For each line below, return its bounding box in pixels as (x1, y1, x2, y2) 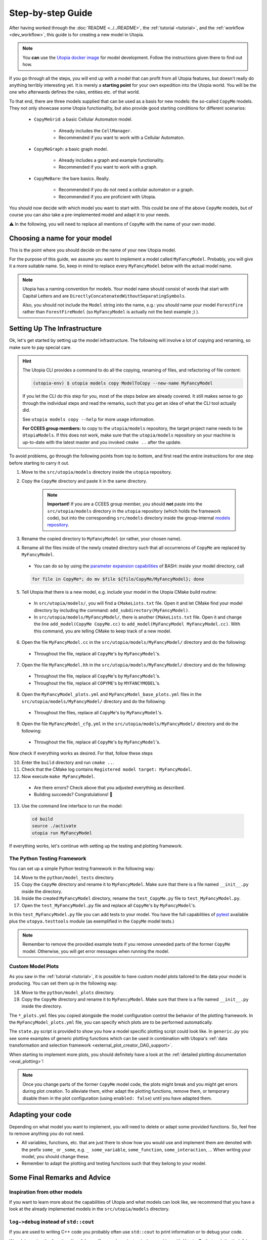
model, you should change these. (21, 1154, 89, 1160)
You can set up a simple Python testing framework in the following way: (9, 866, 155, 871)
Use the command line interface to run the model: (21, 803, 123, 808)
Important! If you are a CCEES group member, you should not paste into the (47, 501, 203, 507)
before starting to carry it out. (9, 460, 69, 466)
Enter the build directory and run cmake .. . (21, 759, 114, 765)
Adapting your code (9, 1111, 72, 1119)
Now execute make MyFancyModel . (21, 773, 95, 779)
